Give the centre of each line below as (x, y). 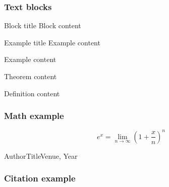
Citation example (40, 178)
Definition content (32, 93)
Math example (34, 116)
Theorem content (31, 76)
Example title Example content (52, 42)
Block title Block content (43, 25)
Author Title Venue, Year (41, 155)
